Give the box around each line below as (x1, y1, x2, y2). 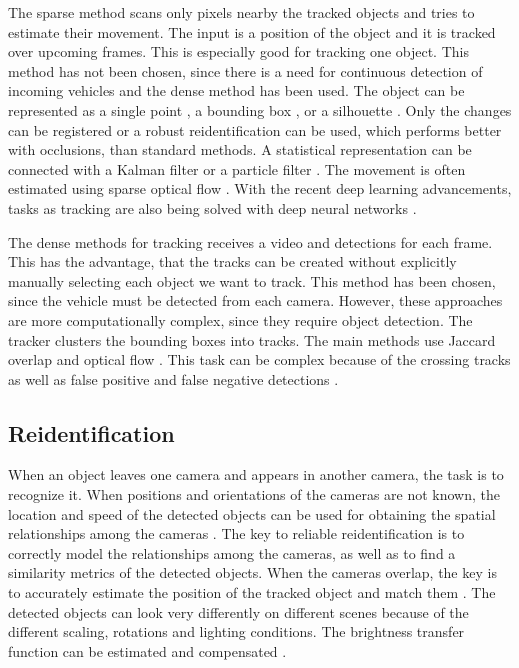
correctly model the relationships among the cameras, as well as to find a (8, 542, 456, 563)
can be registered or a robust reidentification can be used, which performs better (8, 119, 502, 140)
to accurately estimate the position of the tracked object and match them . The (8, 582, 496, 603)
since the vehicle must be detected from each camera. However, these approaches (8, 290, 503, 311)
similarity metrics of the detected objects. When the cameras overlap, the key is (8, 562, 497, 583)
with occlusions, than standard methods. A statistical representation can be (8, 139, 472, 160)
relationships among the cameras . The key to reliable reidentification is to (8, 523, 465, 544)
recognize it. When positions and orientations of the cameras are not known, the (8, 484, 501, 505)
